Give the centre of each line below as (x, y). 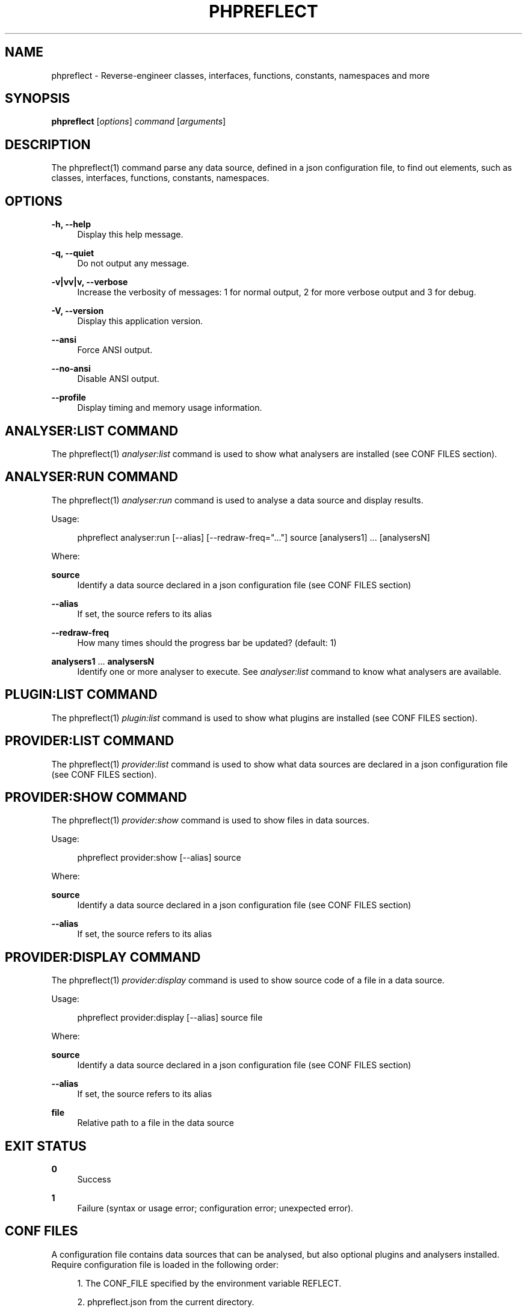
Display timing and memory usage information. (170, 408)
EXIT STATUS (46, 1146)
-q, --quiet (73, 253)
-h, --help (71, 224)
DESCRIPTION (48, 144)
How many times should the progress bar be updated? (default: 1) (207, 642)
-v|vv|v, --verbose (90, 282)
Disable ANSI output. (118, 379)
